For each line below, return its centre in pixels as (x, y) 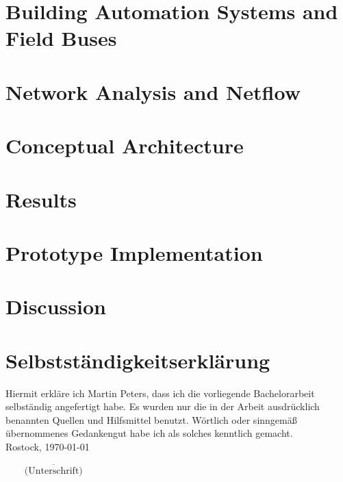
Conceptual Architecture (125, 145)
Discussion (56, 306)
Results (41, 199)
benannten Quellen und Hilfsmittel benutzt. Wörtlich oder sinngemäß (151, 419)
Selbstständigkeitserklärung (138, 360)
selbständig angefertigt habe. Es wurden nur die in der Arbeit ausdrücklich (163, 406)
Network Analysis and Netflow (153, 91)
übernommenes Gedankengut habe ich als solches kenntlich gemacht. (149, 433)
